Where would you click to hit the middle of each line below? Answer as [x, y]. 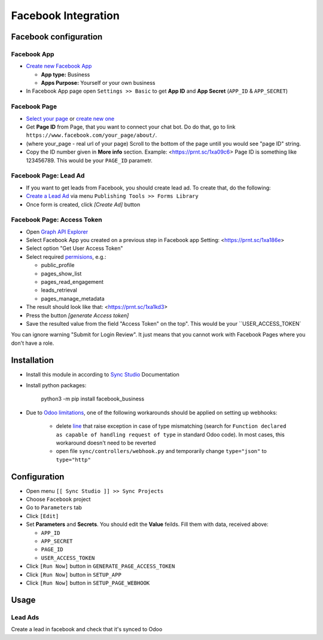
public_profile [58, 265]
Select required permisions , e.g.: [66, 256]
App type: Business [65, 74]
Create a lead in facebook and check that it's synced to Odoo [87, 629]
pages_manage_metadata [73, 298]
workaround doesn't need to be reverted [106, 443]
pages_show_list [61, 273]
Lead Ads [25, 617]
